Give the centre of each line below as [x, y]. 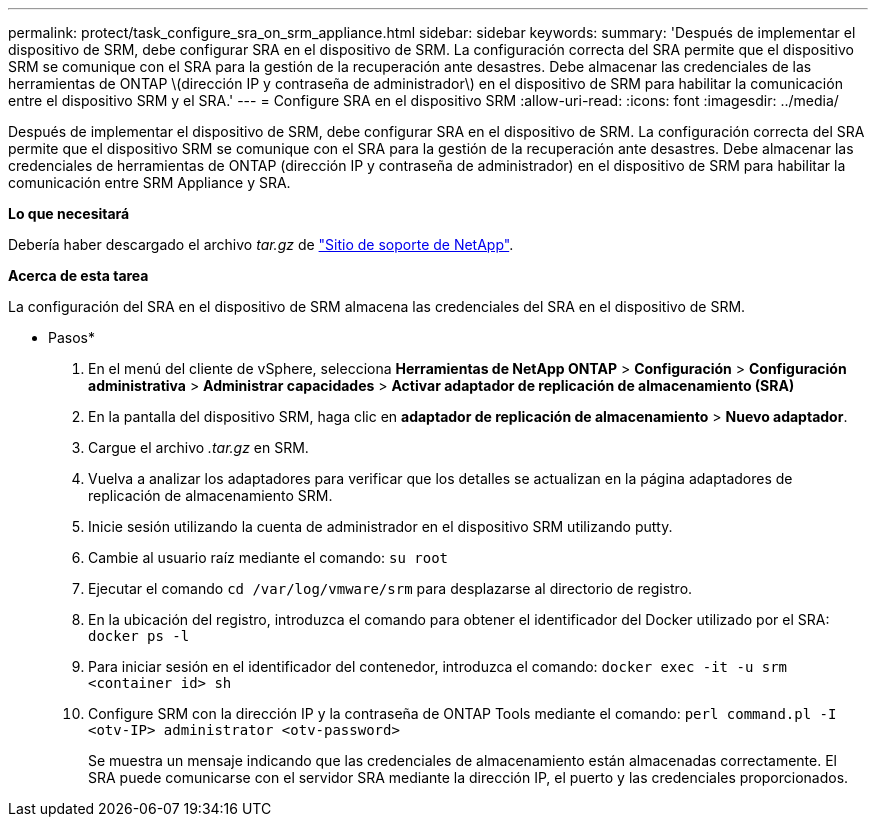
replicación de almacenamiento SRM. [210, 495]
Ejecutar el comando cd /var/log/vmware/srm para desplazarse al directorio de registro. [390, 588]
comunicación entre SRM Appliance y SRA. [149, 182]
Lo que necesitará [69, 213]
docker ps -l [139, 636]
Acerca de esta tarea [78, 275]
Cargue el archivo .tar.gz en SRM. [198, 447]
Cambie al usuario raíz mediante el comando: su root [268, 557]
